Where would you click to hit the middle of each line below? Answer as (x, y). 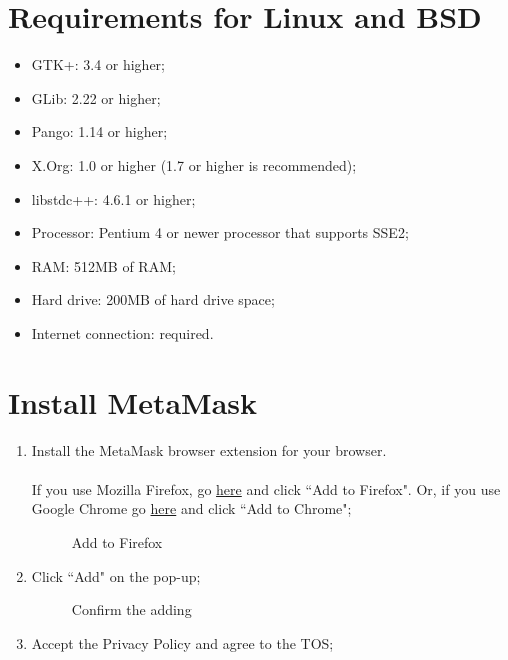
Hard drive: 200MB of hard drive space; (153, 299)
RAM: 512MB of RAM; (103, 265)
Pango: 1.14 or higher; (99, 131)
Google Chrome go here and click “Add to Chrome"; (191, 508)
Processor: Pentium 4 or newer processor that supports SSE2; (220, 232)
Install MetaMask (133, 401)
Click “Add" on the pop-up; (116, 575)
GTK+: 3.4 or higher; (98, 64)
